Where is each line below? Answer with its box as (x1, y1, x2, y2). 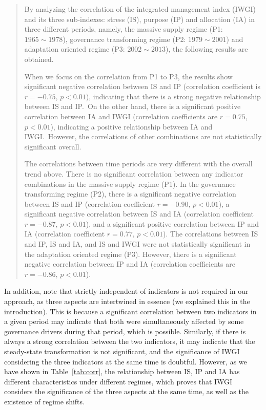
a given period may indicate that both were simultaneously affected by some (4, 316, 244, 327)
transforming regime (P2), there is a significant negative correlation (24, 188, 236, 199)
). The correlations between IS (162, 228, 258, 239)
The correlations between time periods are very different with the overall (24, 158, 253, 169)
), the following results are (165, 44, 248, 54)
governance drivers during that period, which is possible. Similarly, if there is (4, 326, 246, 336)
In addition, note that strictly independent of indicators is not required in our (4, 286, 249, 296)
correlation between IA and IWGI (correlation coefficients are (24, 111, 218, 121)
